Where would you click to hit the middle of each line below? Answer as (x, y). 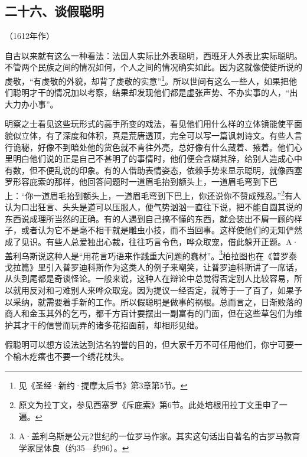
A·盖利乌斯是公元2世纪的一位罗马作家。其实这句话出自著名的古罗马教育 (159, 436)
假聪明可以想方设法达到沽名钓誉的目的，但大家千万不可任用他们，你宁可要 (149, 345)
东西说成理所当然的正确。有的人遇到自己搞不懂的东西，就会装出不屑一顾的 (149, 218)
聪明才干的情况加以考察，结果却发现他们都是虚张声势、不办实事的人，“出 (155, 92)
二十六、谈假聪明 (54, 11)
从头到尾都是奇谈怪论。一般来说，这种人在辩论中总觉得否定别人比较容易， (149, 278)
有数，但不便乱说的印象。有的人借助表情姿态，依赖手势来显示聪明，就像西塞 (153, 170)
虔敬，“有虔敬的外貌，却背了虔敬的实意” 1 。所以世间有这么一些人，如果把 (147, 80)
